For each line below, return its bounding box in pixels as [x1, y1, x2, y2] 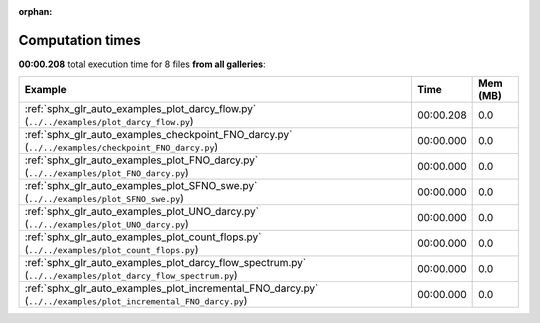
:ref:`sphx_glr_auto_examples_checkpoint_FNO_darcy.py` [24, 128, 293, 142]
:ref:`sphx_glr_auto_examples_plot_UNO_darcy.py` [24, 205, 260, 219]
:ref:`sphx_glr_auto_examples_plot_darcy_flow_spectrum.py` [24, 256, 307, 270]
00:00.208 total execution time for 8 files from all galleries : [18, 58, 266, 70]
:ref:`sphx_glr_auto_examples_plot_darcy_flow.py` [24, 102, 257, 116]
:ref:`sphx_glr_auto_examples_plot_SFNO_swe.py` [24, 179, 258, 193]
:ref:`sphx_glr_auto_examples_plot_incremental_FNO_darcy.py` [24, 281, 319, 295]
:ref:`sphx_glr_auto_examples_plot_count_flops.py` [24, 230, 262, 244]
